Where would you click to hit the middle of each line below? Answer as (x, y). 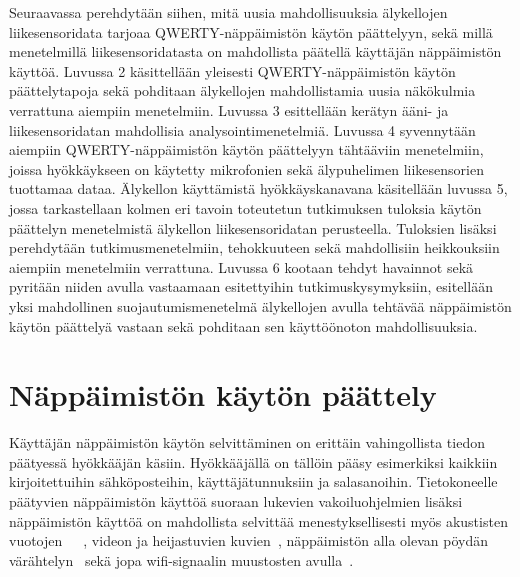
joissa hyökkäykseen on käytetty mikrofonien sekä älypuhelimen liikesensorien (246, 168)
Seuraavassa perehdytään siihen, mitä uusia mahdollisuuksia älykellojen (228, 12)
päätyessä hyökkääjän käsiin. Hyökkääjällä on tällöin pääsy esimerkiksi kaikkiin (253, 461)
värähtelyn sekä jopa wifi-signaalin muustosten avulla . (181, 559)
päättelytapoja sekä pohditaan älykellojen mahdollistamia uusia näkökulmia (242, 90)
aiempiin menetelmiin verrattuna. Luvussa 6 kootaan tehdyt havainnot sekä (241, 266)
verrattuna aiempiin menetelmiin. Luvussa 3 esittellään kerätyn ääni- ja (229, 109)
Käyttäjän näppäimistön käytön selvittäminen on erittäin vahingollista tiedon (247, 442)
